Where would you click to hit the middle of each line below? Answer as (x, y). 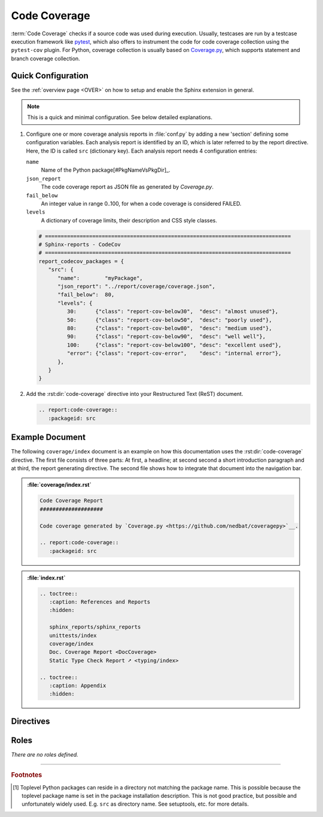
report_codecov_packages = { (81, 261)
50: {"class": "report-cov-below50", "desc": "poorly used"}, (169, 320)
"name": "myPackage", (100, 278)
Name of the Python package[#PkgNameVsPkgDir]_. (106, 170)
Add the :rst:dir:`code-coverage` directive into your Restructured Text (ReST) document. (135, 394)
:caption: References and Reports (100, 602)
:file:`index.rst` (46, 578)
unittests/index (73, 635)
